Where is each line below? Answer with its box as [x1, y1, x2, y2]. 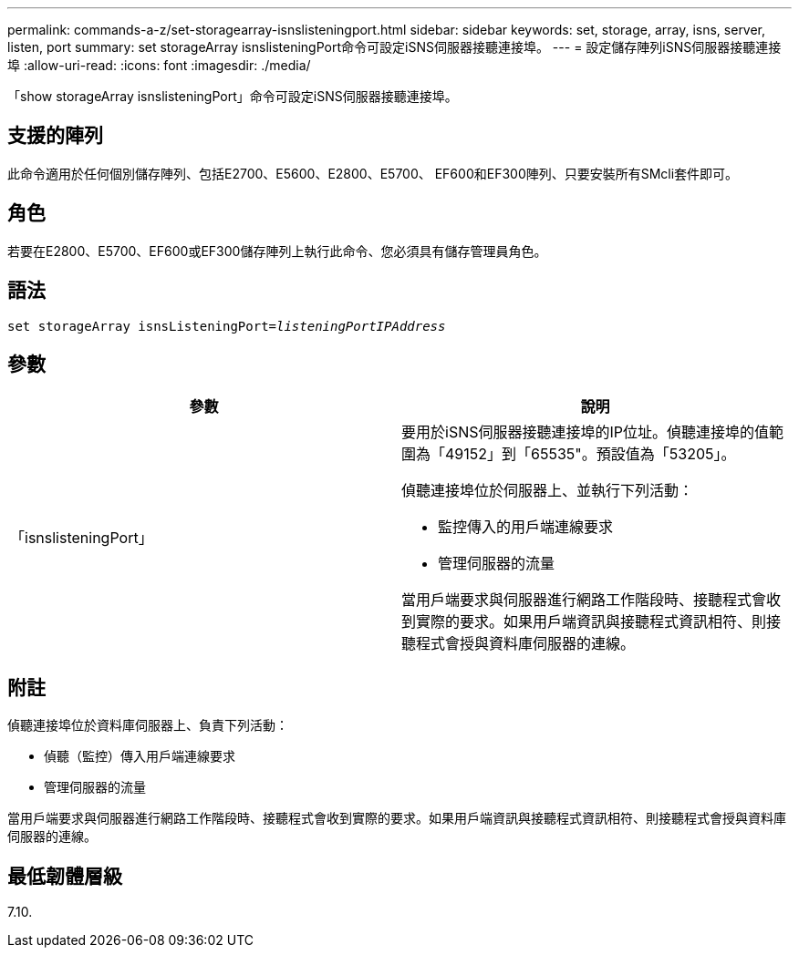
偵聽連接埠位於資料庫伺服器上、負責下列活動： [7, 717, 288, 734]
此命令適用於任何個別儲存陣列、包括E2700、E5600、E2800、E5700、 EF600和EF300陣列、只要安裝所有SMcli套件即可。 [7, 165, 739, 181]
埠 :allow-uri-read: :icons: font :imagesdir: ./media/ [7, 57, 311, 73]
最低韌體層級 [7, 864, 122, 888]
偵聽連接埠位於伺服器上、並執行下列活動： [401, 481, 694, 500]
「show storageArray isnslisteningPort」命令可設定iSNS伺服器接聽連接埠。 [7, 88, 458, 104]
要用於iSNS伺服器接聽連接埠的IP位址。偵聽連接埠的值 [401, 423, 769, 442]
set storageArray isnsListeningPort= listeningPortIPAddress [7, 318, 446, 334]
